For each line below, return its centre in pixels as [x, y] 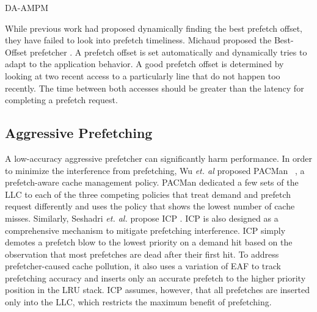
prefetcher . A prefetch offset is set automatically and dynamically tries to [168, 52]
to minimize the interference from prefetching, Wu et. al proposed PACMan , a [155, 170]
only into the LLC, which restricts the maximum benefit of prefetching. [138, 302]
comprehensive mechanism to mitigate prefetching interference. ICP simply [145, 230]
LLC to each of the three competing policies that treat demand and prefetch [148, 194]
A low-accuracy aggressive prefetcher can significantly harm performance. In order [159, 158]
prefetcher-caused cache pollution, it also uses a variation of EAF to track [143, 266]
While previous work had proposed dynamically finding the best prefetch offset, [154, 28]
